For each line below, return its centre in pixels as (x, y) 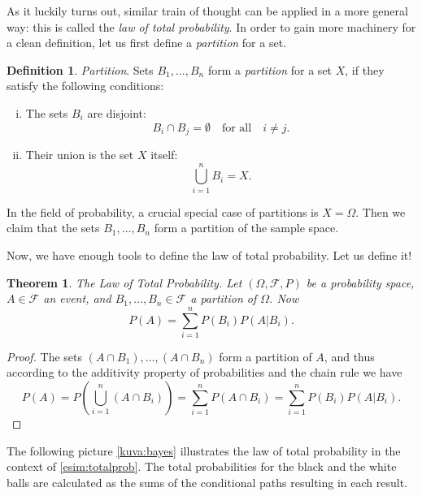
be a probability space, (360, 282)
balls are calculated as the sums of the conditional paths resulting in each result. (207, 482)
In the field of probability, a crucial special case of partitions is (163, 211)
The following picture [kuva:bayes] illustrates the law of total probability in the (204, 450)
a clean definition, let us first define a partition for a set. (146, 43)
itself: (164, 155)
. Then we (381, 211)
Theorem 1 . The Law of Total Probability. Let (124, 282)
